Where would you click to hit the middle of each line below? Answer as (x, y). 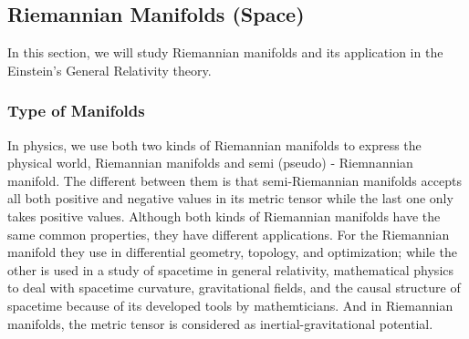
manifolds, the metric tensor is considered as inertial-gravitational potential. (220, 323)
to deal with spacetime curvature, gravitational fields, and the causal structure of (234, 288)
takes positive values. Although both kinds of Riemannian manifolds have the (224, 216)
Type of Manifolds (76, 111)
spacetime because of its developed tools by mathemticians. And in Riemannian (230, 305)
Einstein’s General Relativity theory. (109, 70)
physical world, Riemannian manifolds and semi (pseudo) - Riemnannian (210, 163)
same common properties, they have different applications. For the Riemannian (229, 234)
